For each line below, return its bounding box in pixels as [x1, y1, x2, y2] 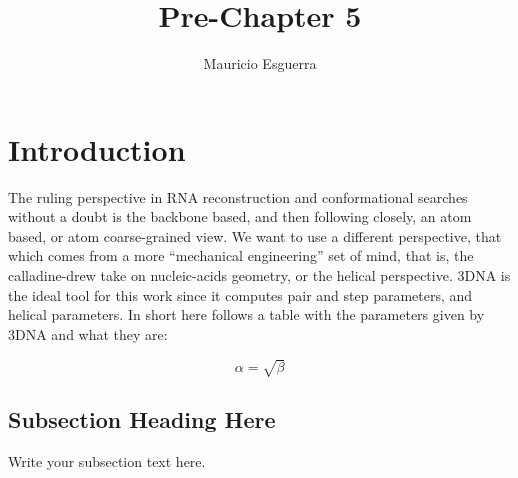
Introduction [8, 128, 186, 169]
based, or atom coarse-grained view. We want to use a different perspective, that [8, 225, 502, 246]
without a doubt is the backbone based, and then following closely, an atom [8, 206, 472, 227]
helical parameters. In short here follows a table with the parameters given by [8, 304, 485, 325]
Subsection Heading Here [8, 404, 276, 435]
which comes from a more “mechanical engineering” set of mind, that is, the [8, 245, 474, 266]
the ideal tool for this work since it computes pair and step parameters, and [8, 284, 473, 305]
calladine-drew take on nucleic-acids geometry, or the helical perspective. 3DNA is [8, 265, 511, 286]
